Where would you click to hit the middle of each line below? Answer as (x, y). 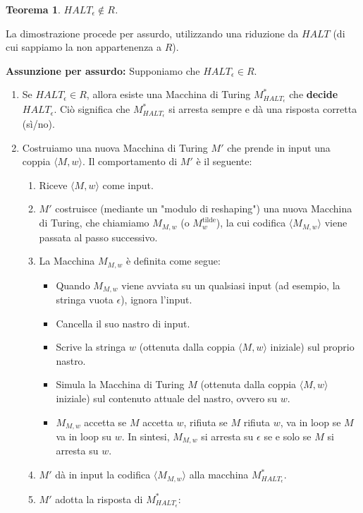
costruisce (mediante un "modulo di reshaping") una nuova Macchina (204, 209)
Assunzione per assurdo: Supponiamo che (103, 70)
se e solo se (288, 436)
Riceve (53, 185)
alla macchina (219, 475)
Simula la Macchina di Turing (120, 384)
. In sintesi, (146, 436)
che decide (314, 94)
